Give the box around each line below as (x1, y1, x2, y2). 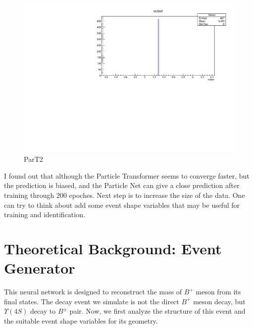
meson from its (196, 286, 241, 297)
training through (4, 190, 54, 200)
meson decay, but (193, 296, 246, 306)
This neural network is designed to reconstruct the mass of (4, 286, 182, 297)
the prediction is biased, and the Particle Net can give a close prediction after (4, 180, 240, 190)
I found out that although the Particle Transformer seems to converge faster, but (4, 170, 250, 181)
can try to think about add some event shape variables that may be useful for (4, 199, 240, 210)
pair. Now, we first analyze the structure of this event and (69, 306, 246, 316)
